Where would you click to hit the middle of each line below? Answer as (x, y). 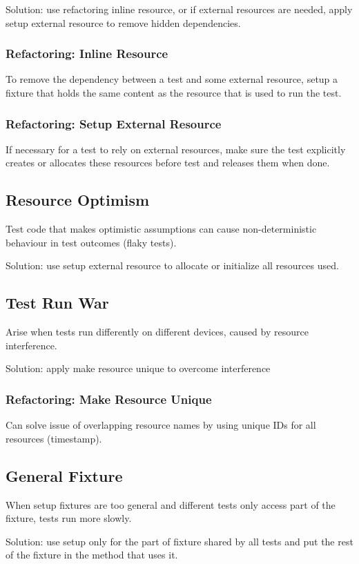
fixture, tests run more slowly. (69, 518)
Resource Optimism (78, 200)
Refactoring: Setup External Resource (114, 123)
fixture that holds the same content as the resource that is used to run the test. (174, 93)
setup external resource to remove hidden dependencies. (123, 22)
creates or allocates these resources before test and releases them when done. (168, 163)
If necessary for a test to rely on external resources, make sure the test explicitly (176, 149)
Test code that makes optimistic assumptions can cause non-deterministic (161, 229)
